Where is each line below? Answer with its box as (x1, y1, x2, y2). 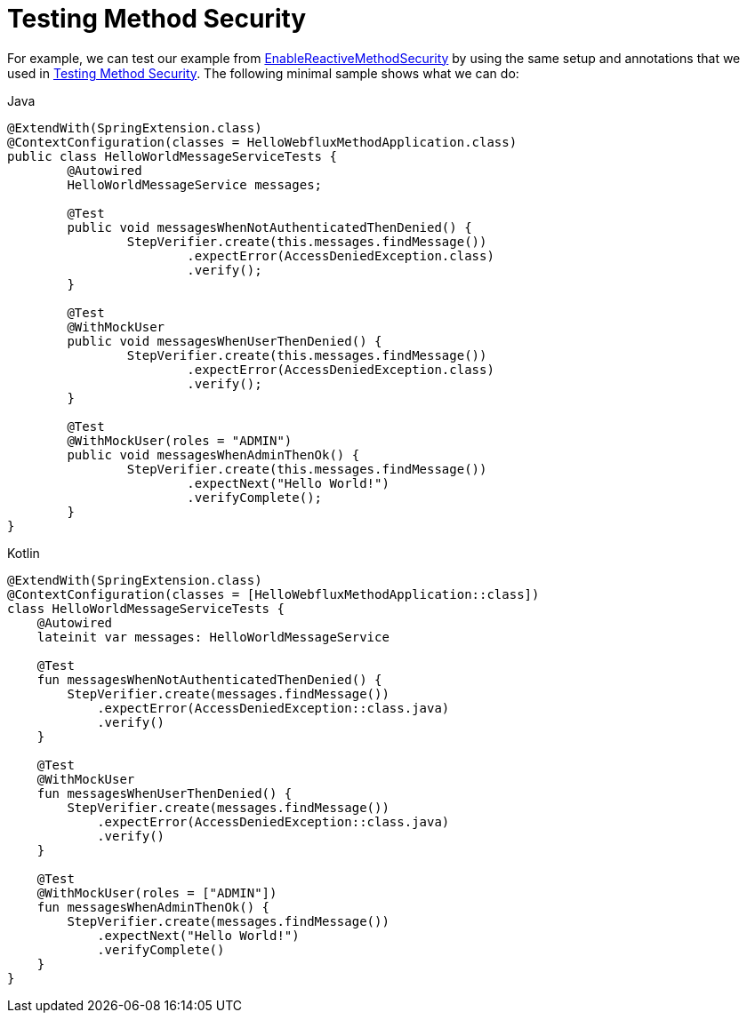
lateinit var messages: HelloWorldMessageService (36, 629, 390, 644)
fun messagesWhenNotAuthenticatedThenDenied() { (36, 672, 382, 687)
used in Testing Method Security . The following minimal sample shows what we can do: (7, 65, 519, 81)
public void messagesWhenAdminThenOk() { (67, 447, 360, 462)
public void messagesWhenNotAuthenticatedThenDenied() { (67, 219, 472, 235)
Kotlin (7, 545, 40, 561)
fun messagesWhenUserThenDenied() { (36, 785, 293, 801)
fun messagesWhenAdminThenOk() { (36, 899, 270, 914)
